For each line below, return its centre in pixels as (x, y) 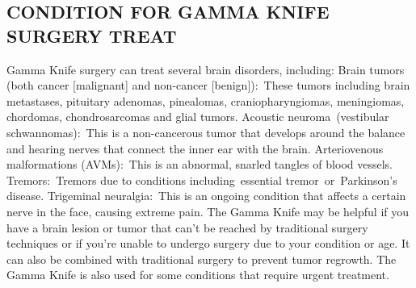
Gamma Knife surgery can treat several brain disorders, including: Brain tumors (206, 69)
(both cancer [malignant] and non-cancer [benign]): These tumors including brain (208, 85)
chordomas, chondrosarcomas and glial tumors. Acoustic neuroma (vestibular (198, 117)
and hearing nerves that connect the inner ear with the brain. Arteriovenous (195, 148)
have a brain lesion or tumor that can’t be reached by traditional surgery (187, 227)
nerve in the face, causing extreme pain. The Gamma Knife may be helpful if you (208, 211)
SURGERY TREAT (92, 35)
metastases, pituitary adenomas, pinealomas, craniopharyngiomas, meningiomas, (206, 100)
